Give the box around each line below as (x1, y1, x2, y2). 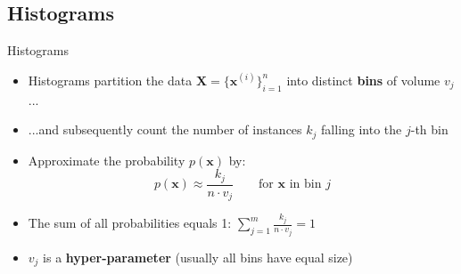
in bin (289, 178, 322, 191)
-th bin (410, 120, 449, 139)
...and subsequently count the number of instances (28, 120, 302, 139)
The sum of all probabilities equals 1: (28, 214, 232, 232)
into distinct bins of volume (286, 70, 440, 89)
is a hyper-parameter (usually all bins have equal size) (43, 247, 353, 266)
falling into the (321, 120, 402, 139)
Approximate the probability (28, 150, 185, 169)
